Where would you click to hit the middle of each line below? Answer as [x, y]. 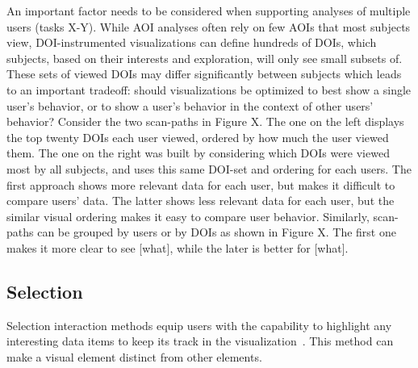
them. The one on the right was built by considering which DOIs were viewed [198, 153]
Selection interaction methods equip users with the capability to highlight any [199, 325]
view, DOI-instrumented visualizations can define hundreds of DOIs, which [192, 42]
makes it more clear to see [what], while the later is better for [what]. [178, 247]
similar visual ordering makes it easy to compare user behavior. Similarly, [188, 216]
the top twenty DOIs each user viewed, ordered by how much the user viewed [198, 137]
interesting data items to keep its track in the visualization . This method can [200, 341]
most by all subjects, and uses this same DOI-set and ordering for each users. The [209, 168]
